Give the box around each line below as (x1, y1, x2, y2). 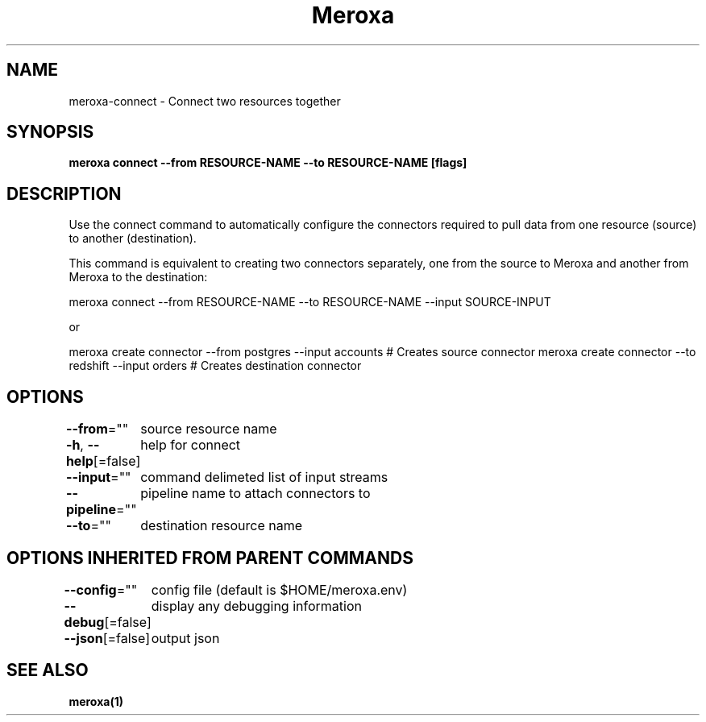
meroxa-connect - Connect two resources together (69, 93, 341, 108)
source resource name (140, 421, 277, 438)
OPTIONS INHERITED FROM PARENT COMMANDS (6, 547, 413, 568)
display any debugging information (151, 597, 362, 614)
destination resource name (140, 517, 303, 534)
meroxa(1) (69, 694, 123, 708)
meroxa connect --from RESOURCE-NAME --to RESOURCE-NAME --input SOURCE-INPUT (69, 295, 551, 309)
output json (151, 629, 220, 646)
